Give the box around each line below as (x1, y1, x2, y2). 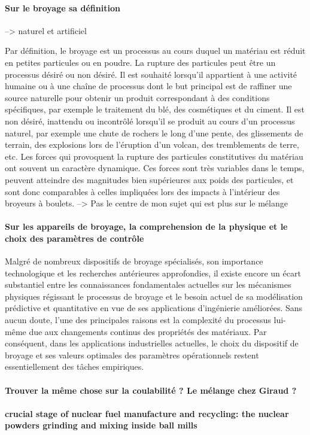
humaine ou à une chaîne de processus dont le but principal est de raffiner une (5, 80, 292, 92)
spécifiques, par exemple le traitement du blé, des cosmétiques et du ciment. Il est (5, 103, 305, 115)
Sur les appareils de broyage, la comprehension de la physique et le (5, 220, 288, 233)
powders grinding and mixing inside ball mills (5, 419, 197, 431)
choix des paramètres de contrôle (5, 232, 144, 244)
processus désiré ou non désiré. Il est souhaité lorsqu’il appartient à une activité (5, 68, 297, 80)
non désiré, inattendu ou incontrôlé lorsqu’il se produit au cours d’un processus (5, 114, 295, 127)
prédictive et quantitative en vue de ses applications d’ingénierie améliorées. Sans (5, 302, 303, 314)
